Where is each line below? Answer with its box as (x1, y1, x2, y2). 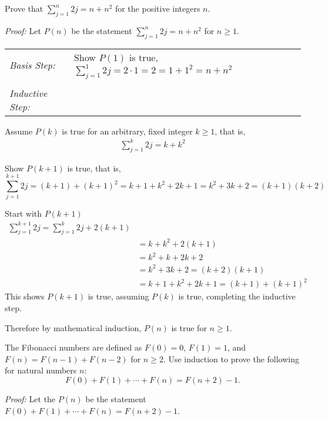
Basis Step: (9, 58, 55, 72)
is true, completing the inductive (178, 290, 296, 302)
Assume (5, 124, 33, 137)
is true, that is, (67, 161, 121, 174)
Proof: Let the (5, 393, 56, 405)
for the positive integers (115, 2, 200, 14)
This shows (5, 290, 45, 302)
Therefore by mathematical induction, (5, 321, 142, 334)
